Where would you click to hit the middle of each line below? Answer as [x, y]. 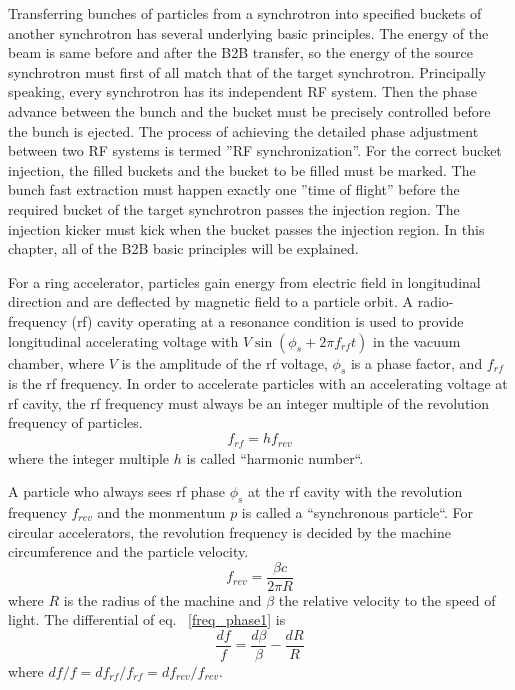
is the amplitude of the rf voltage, [224, 362]
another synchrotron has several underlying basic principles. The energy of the [248, 32]
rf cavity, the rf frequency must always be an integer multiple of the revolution [249, 402]
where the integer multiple [89, 457]
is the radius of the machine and [162, 599]
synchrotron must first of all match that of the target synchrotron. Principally [247, 71]
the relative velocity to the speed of [387, 599]
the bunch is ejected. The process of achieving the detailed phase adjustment [243, 130]
